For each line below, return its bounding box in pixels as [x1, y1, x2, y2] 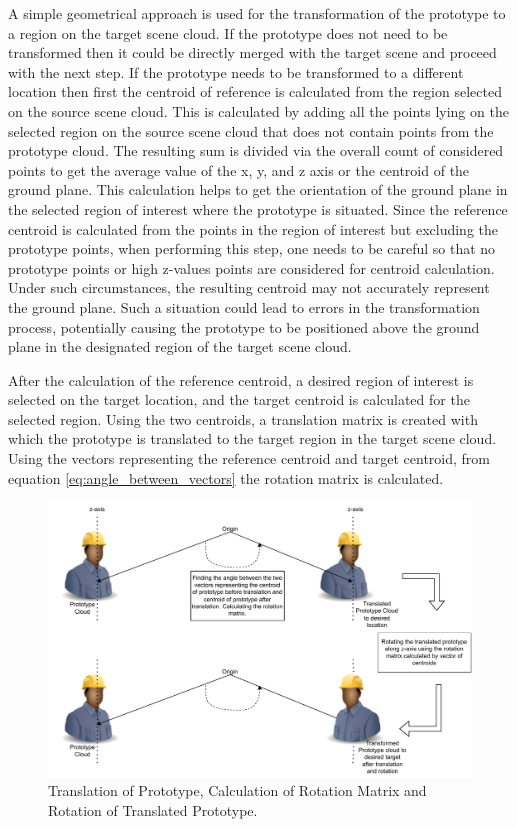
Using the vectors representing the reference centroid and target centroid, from [8, 448, 491, 469]
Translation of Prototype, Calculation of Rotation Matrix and [48, 780, 427, 801]
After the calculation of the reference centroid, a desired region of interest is [8, 369, 474, 390]
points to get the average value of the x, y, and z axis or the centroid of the [8, 159, 470, 180]
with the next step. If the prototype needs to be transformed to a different [8, 61, 464, 82]
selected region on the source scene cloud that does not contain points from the [8, 120, 494, 141]
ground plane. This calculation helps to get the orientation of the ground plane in [8, 179, 508, 200]
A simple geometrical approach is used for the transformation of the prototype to [8, 3, 506, 23]
